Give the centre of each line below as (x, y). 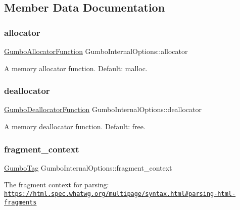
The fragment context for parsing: (57, 185)
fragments (20, 202)
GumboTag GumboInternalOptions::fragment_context (88, 167)
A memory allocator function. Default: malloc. (76, 68)
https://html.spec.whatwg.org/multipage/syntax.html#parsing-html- (120, 194)
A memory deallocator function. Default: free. (75, 126)
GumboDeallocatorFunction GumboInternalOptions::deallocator (103, 109)
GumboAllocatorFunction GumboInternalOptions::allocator (96, 51)
